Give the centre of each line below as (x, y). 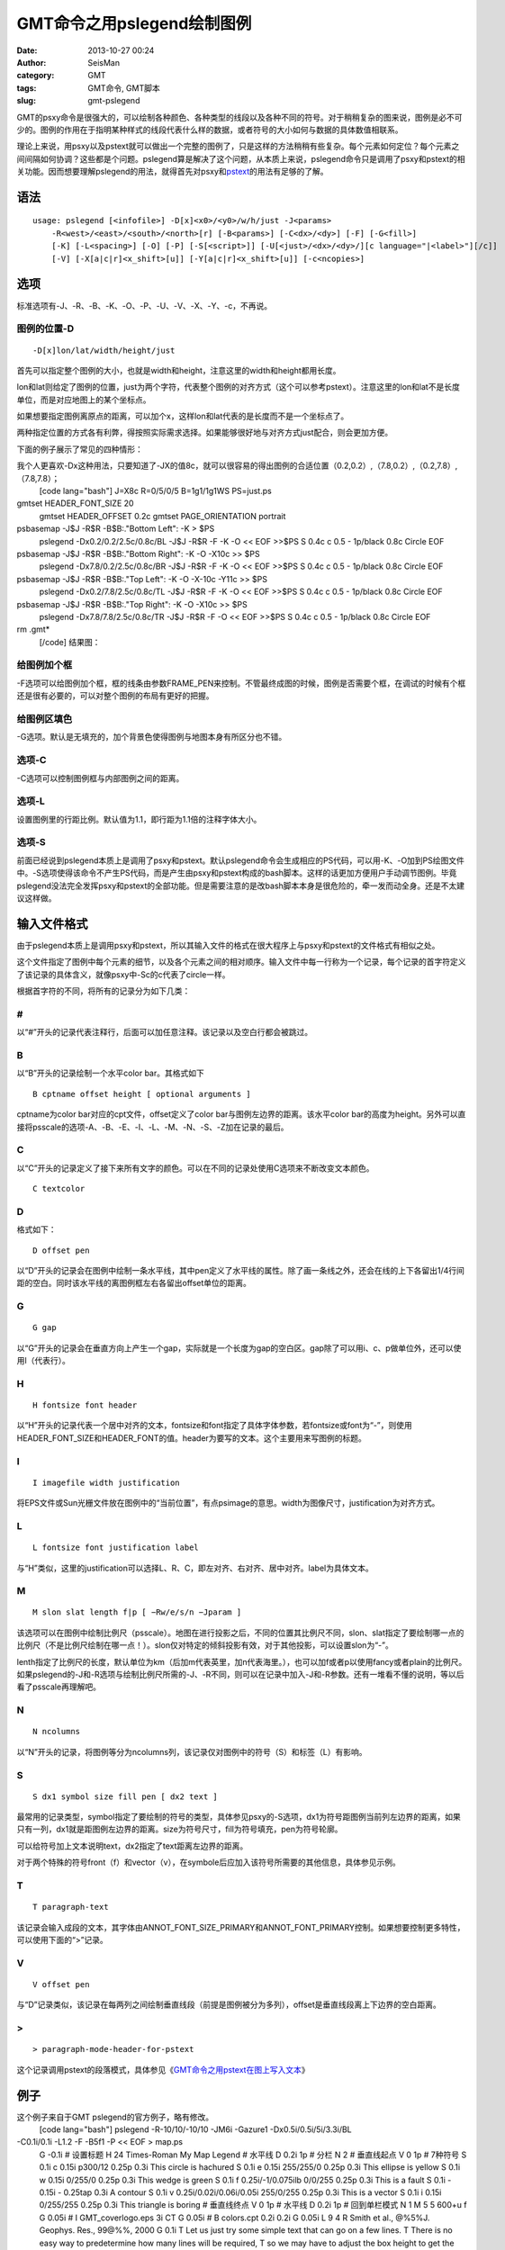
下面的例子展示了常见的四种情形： (80, 449)
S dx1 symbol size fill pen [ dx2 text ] (125, 1796)
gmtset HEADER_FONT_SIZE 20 (75, 503)
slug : (26, 101)
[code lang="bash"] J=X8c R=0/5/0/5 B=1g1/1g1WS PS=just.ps (155, 491)
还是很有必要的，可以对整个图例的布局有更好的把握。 (115, 696)
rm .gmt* (33, 629)
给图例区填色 (45, 719)
